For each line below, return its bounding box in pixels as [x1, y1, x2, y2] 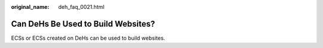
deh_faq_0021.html [58, 4, 105, 10]
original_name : [11, 4, 50, 10]
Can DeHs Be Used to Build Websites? [11, 18, 156, 29]
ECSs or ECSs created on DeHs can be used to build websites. [11, 34, 166, 41]
